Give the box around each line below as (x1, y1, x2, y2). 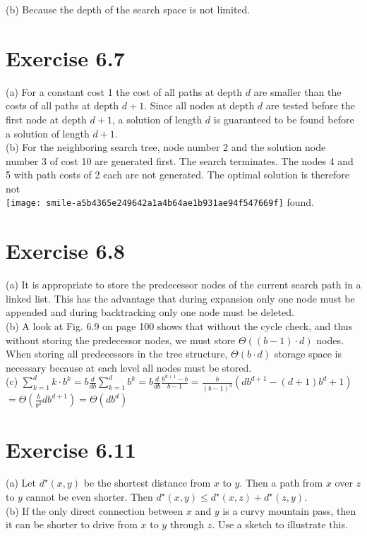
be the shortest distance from (83, 475, 211, 490)
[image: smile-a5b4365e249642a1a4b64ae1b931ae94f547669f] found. (6, 195, 314, 209)
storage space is (274, 346, 342, 361)
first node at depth (6, 111, 87, 126)
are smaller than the (253, 84, 342, 99)
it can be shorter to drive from (6, 517, 138, 532)
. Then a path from (239, 475, 323, 490)
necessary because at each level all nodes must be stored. (6, 360, 252, 374)
